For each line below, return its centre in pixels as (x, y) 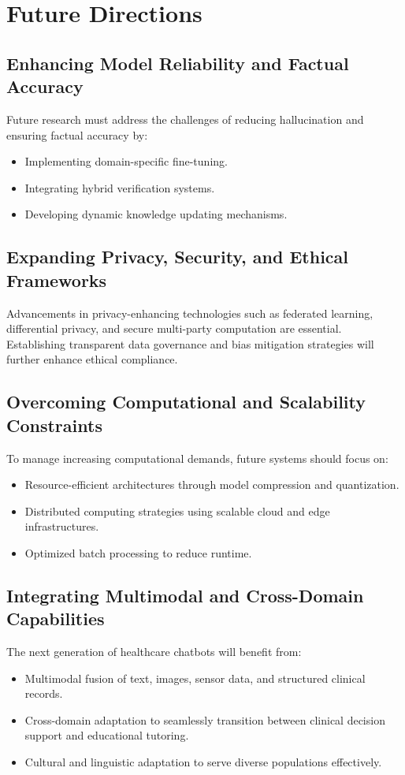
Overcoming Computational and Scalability (186, 402)
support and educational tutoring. (107, 735)
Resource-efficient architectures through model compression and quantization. (212, 484)
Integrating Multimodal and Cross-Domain (185, 595)
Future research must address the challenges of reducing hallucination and (185, 119)
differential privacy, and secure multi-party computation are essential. (174, 328)
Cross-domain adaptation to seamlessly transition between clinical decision (205, 719)
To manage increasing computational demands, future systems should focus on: (197, 458)
